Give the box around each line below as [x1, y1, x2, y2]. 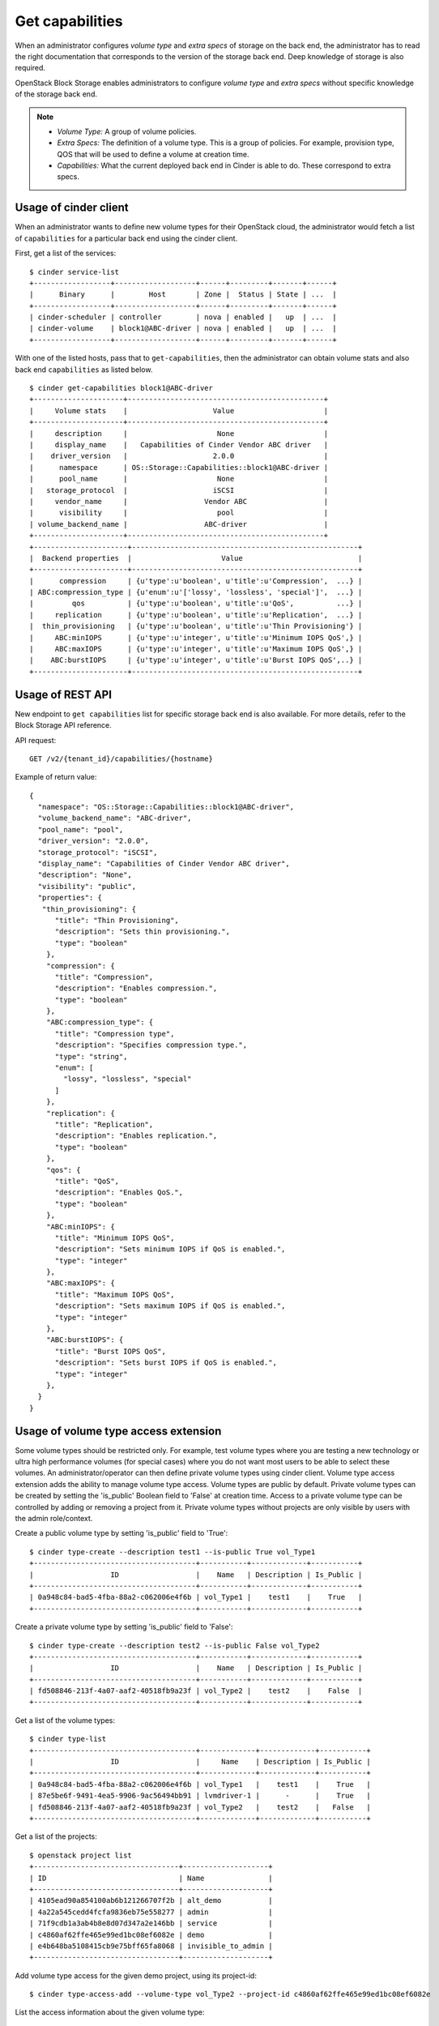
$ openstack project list [29, 1850, 133, 1860]
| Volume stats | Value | [29, 406, 329, 415]
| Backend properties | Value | [29, 554, 363, 562]
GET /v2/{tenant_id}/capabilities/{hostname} [29, 754, 214, 763]
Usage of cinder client [15, 201, 129, 215]
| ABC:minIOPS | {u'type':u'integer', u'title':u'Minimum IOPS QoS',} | [29, 633, 363, 642]
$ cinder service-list [29, 267, 120, 276]
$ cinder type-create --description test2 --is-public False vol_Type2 [29, 1641, 320, 1650]
